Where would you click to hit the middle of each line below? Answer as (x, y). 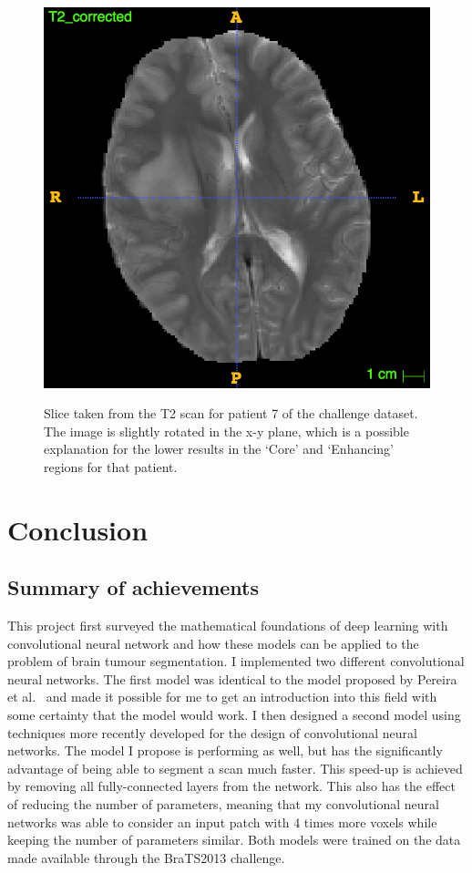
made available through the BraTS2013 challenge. (146, 857)
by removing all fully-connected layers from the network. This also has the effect (231, 786)
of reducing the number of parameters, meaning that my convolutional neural (223, 804)
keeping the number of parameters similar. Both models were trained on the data (234, 840)
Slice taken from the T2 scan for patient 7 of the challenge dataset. (231, 413)
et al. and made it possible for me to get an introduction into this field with (222, 697)
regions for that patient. (111, 466)
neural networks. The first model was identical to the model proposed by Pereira (232, 678)
